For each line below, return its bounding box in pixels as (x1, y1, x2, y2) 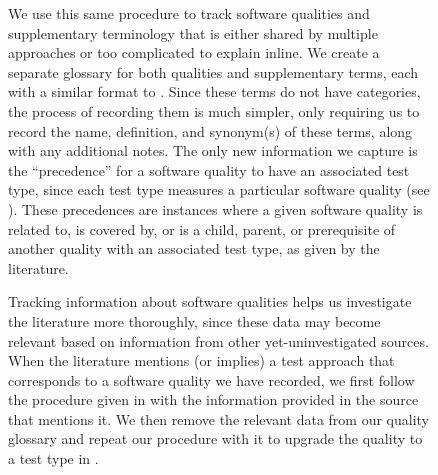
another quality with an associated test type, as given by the (8, 238, 380, 259)
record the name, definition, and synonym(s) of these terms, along (8, 120, 413, 141)
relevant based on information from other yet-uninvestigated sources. (8, 330, 429, 351)
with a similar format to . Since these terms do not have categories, (8, 81, 421, 102)
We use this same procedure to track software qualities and (8, 3, 370, 23)
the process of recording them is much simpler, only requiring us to (8, 100, 420, 121)
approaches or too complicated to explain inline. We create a (8, 42, 380, 63)
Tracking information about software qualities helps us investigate (8, 291, 412, 312)
